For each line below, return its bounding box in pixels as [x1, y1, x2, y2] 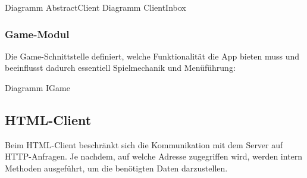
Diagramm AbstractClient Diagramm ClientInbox [5, 1, 186, 13]
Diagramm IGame [5, 82, 70, 93]
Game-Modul [5, 26, 70, 41]
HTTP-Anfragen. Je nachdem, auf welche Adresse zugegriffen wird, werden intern [5, 150, 303, 163]
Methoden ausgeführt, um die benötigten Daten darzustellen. [5, 161, 228, 174]
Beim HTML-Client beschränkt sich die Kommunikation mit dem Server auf [5, 138, 283, 151]
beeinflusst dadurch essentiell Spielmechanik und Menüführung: [5, 61, 236, 74]
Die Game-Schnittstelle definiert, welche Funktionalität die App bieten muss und [5, 49, 300, 62]
